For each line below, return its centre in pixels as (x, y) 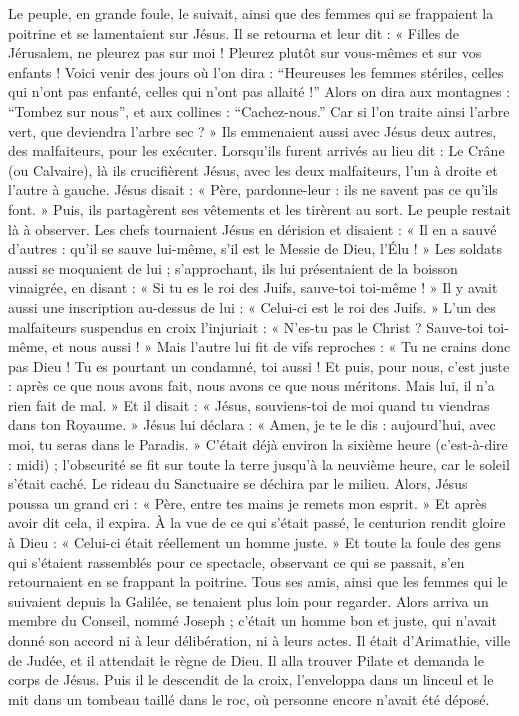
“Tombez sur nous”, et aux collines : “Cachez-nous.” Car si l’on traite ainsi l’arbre (259, 110)
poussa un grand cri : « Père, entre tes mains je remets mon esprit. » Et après (247, 502)
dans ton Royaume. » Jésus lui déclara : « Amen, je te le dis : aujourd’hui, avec (252, 424)
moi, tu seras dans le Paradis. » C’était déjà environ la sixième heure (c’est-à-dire (258, 444)
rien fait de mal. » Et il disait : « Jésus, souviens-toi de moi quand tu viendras (249, 404)
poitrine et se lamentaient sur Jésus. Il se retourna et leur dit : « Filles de (233, 32)
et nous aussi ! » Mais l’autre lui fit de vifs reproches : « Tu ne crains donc (281, 346)
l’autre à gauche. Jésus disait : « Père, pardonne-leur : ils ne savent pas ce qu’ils (253, 189)
